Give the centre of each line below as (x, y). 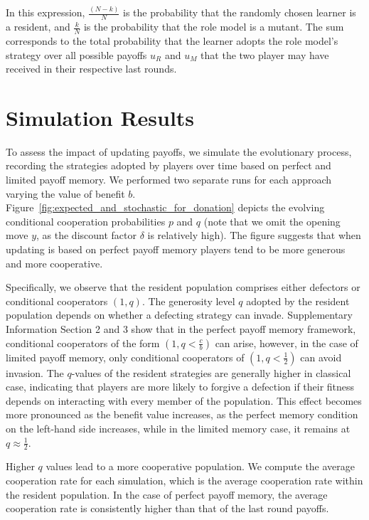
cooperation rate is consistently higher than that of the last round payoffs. (167, 508)
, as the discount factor (86, 235)
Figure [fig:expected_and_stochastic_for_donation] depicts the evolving (165, 207)
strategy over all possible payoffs (76, 54)
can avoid (321, 357)
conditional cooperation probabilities (86, 221)
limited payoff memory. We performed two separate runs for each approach (169, 180)
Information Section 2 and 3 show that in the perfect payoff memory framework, (181, 329)
